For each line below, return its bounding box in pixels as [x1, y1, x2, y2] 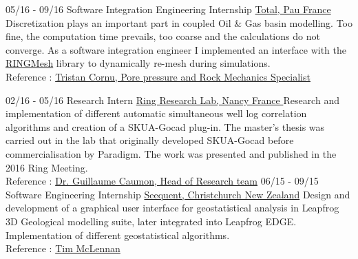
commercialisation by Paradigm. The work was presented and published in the [6, 146, 337, 160]
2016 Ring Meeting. [6, 160, 88, 174]
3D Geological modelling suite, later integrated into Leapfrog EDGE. [6, 214, 297, 228]
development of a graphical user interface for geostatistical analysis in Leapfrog [6, 200, 339, 215]
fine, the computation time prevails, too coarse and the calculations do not [6, 29, 320, 43]
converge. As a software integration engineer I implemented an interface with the [6, 42, 346, 56]
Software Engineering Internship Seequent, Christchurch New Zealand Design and [6, 187, 350, 201]
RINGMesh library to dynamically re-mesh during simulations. [6, 56, 271, 70]
